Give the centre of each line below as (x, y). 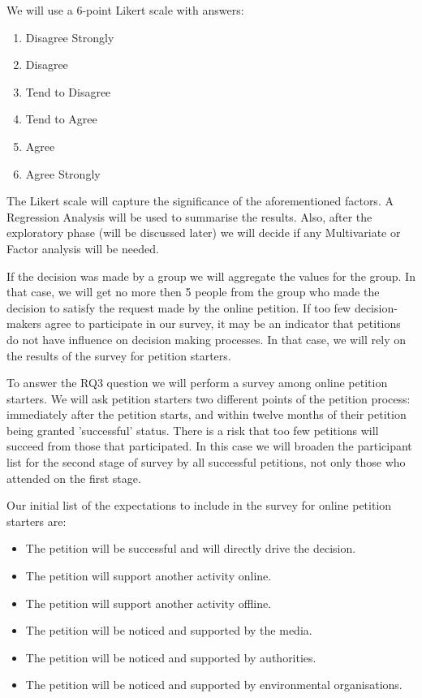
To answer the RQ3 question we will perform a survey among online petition (197, 383)
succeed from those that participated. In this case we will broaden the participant (209, 446)
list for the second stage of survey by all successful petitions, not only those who (206, 462)
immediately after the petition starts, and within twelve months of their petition (207, 414)
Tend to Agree (61, 119)
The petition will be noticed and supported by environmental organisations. (214, 685)
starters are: (37, 521)
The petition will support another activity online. (149, 576)
